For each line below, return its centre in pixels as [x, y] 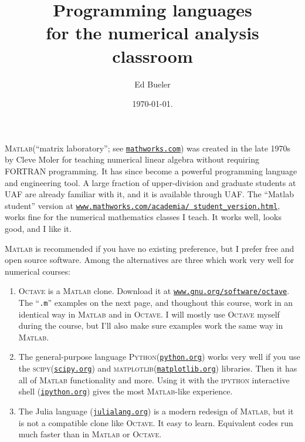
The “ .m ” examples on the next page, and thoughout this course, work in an [156, 302]
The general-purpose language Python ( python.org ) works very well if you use [159, 357]
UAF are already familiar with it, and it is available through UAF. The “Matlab [149, 194]
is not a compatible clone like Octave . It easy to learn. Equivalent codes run [156, 422]
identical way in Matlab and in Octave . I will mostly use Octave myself [149, 314]
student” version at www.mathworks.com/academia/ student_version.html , [143, 205]
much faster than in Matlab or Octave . [90, 434]
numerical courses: [38, 271]
